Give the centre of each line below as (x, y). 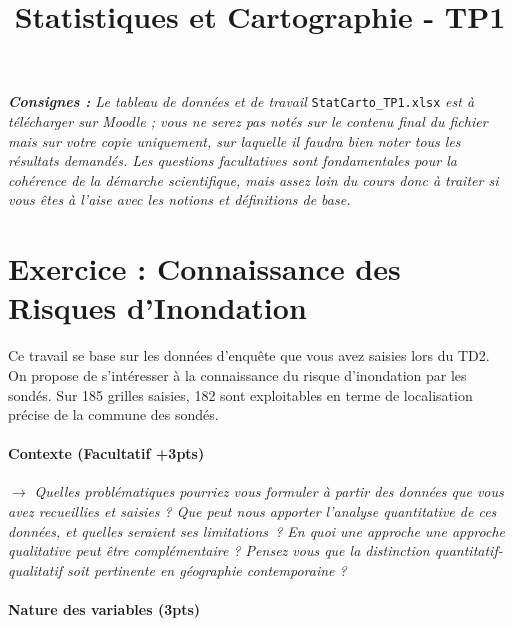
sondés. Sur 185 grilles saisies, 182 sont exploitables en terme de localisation (240, 394)
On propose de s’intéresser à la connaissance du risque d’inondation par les (237, 374)
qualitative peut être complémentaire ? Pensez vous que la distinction (219, 550)
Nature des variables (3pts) (104, 609)
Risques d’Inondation (157, 307)
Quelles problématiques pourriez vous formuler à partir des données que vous (269, 491)
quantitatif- (468, 550)
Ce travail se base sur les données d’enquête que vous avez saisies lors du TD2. (249, 355)
